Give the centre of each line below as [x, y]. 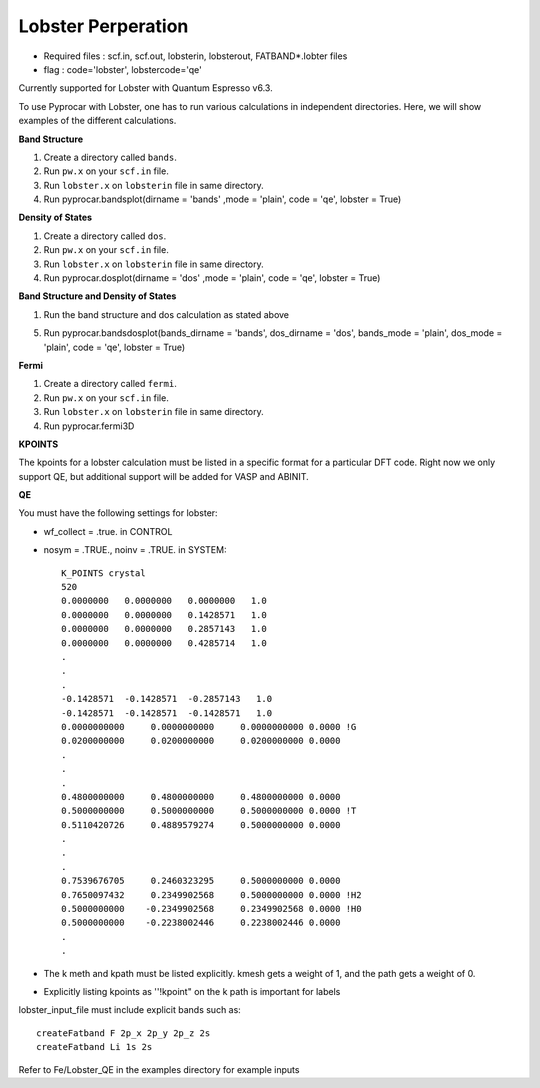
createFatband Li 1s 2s [94, 1047]
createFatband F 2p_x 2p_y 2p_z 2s [123, 1033]
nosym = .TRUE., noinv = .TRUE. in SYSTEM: [135, 550]
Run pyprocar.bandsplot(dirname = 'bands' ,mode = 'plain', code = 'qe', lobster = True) [222, 199]
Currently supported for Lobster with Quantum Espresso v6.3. [146, 88]
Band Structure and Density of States [97, 296]
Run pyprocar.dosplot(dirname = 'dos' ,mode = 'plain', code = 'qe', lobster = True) [212, 278]
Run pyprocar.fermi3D [89, 426]
